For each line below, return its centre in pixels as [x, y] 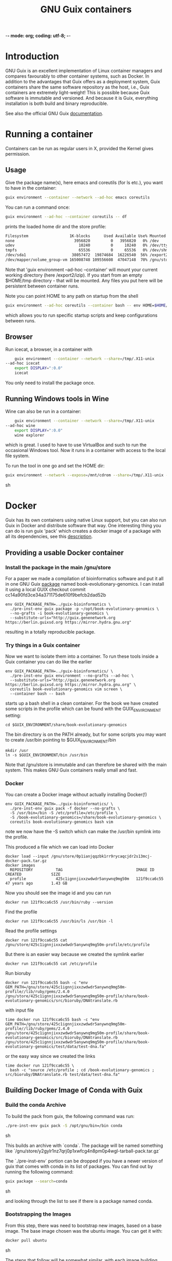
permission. [18, 154]
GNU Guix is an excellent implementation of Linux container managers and [84, 71]
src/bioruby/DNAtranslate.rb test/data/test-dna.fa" [63, 1075]
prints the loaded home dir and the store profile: [56, 226]
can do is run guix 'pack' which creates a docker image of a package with [83, 531]
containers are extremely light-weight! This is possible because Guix [78, 93]
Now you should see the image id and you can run [58, 893]
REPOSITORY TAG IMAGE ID [82, 870]
